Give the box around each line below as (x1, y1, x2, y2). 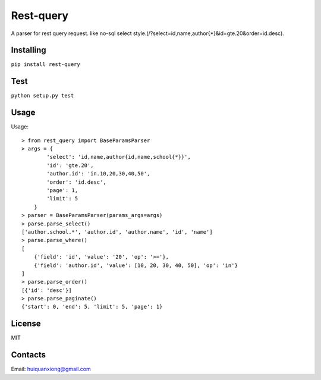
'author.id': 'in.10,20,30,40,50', (46, 170, 150, 177)
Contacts (11, 350, 46, 360)
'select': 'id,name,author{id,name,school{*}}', (46, 153, 191, 161)
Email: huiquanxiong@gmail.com (11, 366, 92, 373)
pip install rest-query (11, 61, 80, 68)
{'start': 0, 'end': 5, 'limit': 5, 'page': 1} (21, 303, 163, 310)
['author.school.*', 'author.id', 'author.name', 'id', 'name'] (21, 228, 213, 235)
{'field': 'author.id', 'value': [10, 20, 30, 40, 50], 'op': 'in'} (33, 262, 238, 269)
